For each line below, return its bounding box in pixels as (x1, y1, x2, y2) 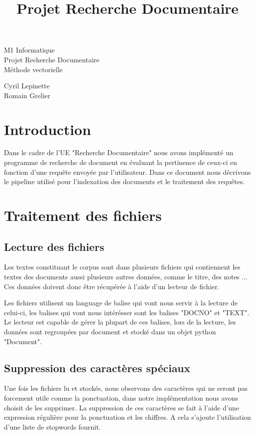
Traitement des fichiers (4, 205, 162, 225)
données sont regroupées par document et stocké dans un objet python (4, 326, 216, 336)
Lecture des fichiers (4, 239, 104, 254)
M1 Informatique (4, 45, 55, 55)
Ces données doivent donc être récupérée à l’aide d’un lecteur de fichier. (4, 281, 220, 291)
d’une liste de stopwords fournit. (4, 421, 101, 432)
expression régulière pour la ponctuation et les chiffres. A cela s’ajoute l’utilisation (4, 412, 251, 422)
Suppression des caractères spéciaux (4, 360, 191, 375)
